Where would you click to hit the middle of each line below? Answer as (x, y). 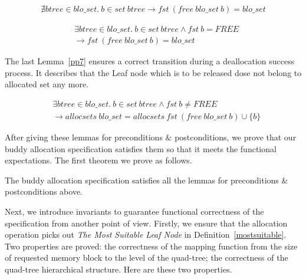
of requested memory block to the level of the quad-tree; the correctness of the (147, 257)
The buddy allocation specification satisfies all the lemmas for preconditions (142, 180)
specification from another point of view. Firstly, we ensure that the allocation (146, 223)
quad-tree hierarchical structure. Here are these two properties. (119, 269)
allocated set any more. (47, 84)
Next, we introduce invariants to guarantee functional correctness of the (134, 211)
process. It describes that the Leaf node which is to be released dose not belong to (153, 72)
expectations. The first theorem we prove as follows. (98, 160)
